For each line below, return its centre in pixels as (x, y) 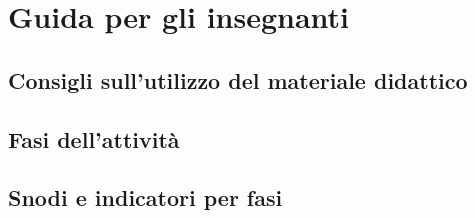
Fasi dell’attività (94, 138)
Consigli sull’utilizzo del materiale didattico (238, 79)
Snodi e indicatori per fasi (145, 197)
